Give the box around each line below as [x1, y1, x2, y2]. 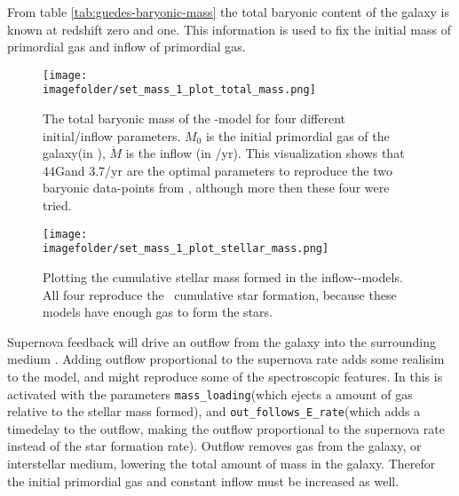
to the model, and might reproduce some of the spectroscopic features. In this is [7, 366, 443, 385]
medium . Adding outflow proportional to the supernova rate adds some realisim [7, 350, 445, 368]
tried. [43, 196, 72, 215]
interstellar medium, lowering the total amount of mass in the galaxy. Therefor [7, 454, 436, 473]
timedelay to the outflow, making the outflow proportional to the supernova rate [7, 419, 445, 437]
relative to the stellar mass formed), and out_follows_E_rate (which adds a [7, 402, 421, 421]
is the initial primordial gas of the [205, 126, 390, 145]
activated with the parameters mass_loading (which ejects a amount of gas [7, 384, 413, 403]
